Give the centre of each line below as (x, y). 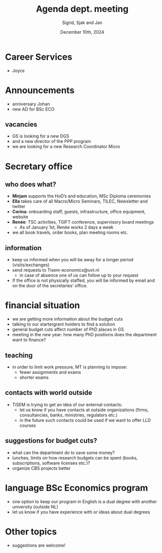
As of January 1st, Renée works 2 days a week (66, 227)
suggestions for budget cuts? (51, 441)
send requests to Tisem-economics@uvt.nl (56, 270)
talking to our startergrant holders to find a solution (64, 324)
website (20, 217)
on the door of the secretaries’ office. (50, 286)
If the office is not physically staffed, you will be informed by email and (83, 280)
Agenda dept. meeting (82, 9)
